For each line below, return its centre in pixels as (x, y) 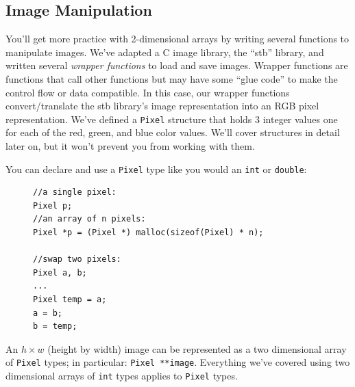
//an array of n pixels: (89, 219)
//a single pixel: (75, 192)
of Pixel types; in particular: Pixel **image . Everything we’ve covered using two (178, 362)
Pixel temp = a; (70, 300)
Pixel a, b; (60, 272)
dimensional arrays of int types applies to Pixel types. (122, 376)
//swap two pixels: (77, 259)
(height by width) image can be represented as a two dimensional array (197, 348)
